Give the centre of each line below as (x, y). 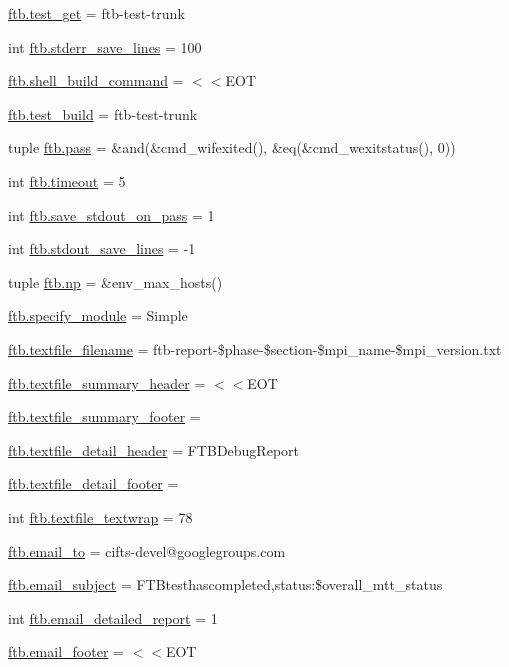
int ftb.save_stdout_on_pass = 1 (111, 214)
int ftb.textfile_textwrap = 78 (100, 516)
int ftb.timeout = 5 (67, 180)
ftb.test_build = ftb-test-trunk (103, 113)
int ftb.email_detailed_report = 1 (113, 617)
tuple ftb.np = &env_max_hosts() (115, 281)
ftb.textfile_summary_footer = (104, 416)
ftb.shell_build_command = (96, 80)
